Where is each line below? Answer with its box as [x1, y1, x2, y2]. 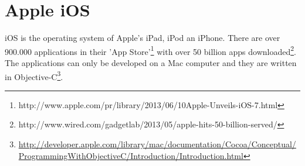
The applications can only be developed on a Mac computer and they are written [5, 56, 297, 68]
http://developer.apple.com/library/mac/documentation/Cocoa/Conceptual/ [18, 138, 296, 150]
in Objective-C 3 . [5, 68, 63, 82]
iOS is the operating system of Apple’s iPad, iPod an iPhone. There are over [5, 32, 280, 44]
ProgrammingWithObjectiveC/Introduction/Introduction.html [18, 149, 243, 161]
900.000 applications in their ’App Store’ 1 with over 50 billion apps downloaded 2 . [5, 43, 296, 57]
